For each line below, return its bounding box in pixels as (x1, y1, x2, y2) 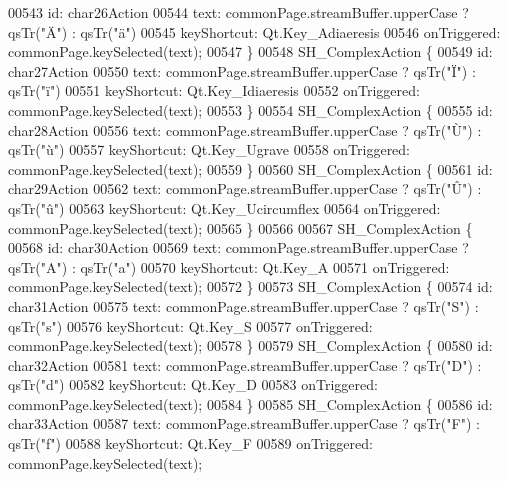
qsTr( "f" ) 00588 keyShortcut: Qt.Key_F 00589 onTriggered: (8, 433, 373, 454)
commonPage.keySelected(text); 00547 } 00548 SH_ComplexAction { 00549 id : (8, 41, 493, 62)
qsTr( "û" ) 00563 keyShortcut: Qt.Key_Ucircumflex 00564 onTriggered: (8, 197, 441, 218)
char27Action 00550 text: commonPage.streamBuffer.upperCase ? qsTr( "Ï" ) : (8, 60, 476, 81)
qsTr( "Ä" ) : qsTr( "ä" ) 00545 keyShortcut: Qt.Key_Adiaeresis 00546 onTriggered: (8, 21, 501, 42)
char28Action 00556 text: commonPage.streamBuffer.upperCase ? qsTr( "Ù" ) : (8, 119, 482, 140)
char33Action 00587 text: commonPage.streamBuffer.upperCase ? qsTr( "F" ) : (8, 413, 480, 434)
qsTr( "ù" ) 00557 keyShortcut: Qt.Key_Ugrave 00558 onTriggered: (8, 139, 411, 160)
